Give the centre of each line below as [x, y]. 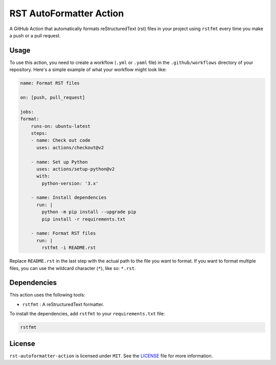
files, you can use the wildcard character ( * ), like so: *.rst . [73, 268]
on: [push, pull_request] [53, 97]
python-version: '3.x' [70, 183]
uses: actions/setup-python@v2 [76, 169]
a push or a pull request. [35, 35]
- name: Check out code [61, 140]
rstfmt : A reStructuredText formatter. [63, 304]
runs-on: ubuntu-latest [61, 126]
